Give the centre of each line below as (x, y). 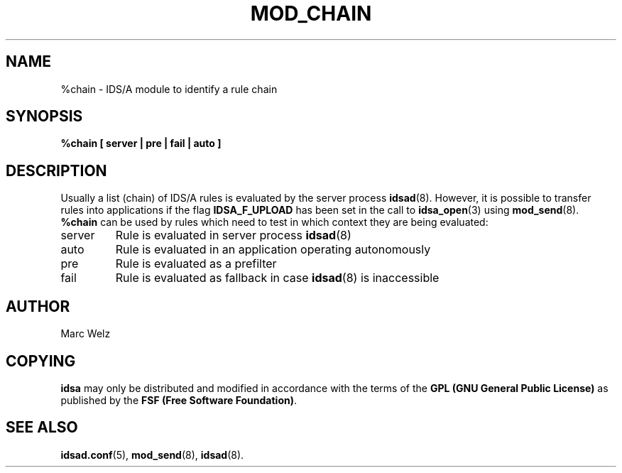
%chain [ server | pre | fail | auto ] (141, 143)
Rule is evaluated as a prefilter (196, 264)
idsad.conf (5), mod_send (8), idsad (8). (152, 455)
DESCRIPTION (56, 170)
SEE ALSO (42, 428)
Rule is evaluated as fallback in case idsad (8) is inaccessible (277, 278)
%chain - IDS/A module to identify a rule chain (169, 89)
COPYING (41, 361)
